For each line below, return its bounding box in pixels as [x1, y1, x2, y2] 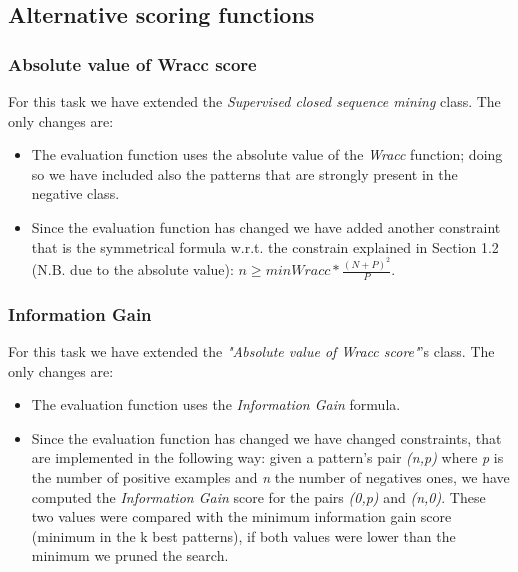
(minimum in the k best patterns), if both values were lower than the [31, 525, 456, 546]
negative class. [31, 183, 120, 204]
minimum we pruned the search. [31, 545, 229, 566]
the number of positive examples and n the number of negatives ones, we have [31, 467, 510, 488]
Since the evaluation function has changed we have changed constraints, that [31, 427, 502, 448]
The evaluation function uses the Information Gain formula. [31, 394, 401, 415]
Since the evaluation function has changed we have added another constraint [31, 216, 501, 237]
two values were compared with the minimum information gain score [31, 506, 452, 527]
